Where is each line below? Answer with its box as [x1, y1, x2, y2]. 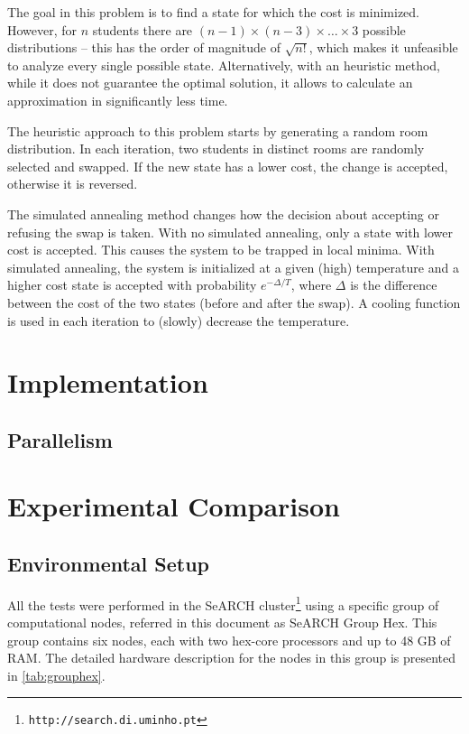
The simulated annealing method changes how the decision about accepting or [7, 204, 439, 223]
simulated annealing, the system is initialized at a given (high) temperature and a [7, 257, 459, 276]
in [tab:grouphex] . [7, 665, 106, 684]
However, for [7, 20, 78, 39]
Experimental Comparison [7, 488, 340, 525]
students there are [92, 20, 193, 39]
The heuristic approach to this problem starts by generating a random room [7, 121, 428, 140]
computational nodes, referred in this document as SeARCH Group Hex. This [7, 613, 437, 632]
